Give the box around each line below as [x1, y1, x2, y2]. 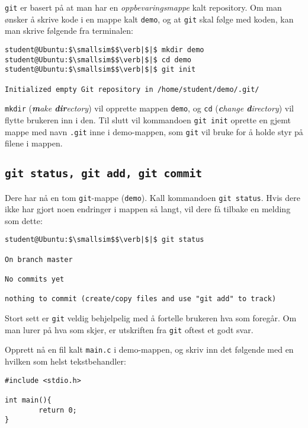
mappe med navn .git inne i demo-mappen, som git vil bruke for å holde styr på [5, 125, 303, 138]
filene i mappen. [5, 137, 63, 149]
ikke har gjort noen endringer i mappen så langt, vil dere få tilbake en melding [5, 203, 291, 215]
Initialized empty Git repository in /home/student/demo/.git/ [5, 85, 259, 94]
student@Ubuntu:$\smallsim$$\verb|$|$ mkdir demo [5, 45, 204, 54]
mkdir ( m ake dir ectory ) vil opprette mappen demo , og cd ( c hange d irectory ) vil [5, 102, 294, 114]
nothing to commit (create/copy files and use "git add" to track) [5, 295, 277, 304]
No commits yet [5, 275, 65, 283]
